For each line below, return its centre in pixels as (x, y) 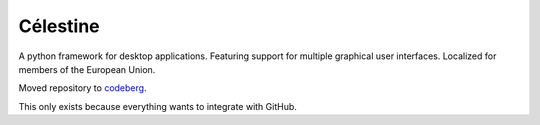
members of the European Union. (87, 69)
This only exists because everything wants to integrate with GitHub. (157, 106)
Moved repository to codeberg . (82, 88)
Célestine (59, 26)
